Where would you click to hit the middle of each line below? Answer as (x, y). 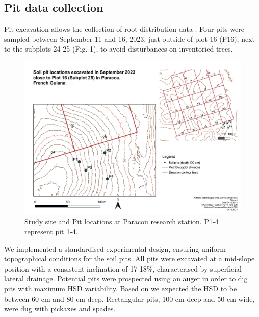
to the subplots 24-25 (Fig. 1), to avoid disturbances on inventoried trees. (119, 49)
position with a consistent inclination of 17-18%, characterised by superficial (123, 268)
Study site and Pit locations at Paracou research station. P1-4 (122, 221)
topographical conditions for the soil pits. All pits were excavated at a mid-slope (129, 259)
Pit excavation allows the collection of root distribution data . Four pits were (124, 29)
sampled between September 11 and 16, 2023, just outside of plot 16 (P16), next (130, 39)
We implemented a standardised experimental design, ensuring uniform (115, 248)
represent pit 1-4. (51, 231)
